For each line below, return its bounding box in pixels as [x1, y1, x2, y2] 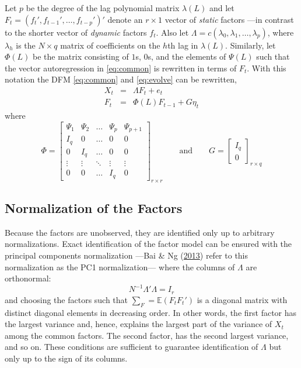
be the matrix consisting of [33, 50, 129, 63]
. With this [247, 61, 286, 74]
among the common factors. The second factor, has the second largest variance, [5, 329, 289, 341]
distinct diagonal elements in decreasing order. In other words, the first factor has [5, 306, 297, 318]
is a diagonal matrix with [197, 293, 288, 305]
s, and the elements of [148, 50, 226, 63]
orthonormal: [5, 272, 51, 284]
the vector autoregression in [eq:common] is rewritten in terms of [5, 61, 237, 74]
